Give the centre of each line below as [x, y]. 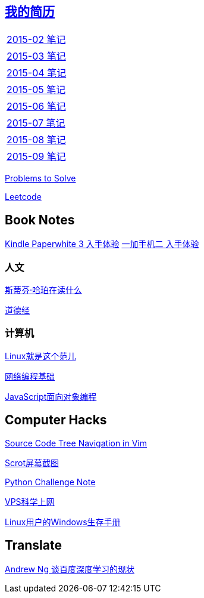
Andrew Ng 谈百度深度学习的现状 [70, 569]
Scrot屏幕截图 [32, 463]
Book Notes [40, 220]
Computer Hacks [56, 420]
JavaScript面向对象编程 [51, 396]
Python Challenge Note [50, 482]
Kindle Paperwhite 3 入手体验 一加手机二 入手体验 [102, 244]
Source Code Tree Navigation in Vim [76, 443]
